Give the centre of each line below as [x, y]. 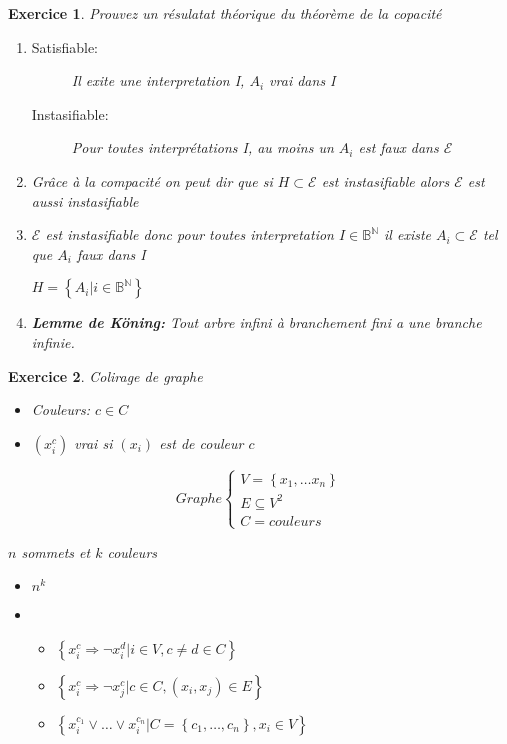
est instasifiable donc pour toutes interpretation [189, 234]
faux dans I [111, 253]
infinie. [53, 341]
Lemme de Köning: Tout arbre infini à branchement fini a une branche [256, 322]
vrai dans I [302, 80]
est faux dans [398, 147]
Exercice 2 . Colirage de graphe [105, 375]
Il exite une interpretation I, [158, 80]
